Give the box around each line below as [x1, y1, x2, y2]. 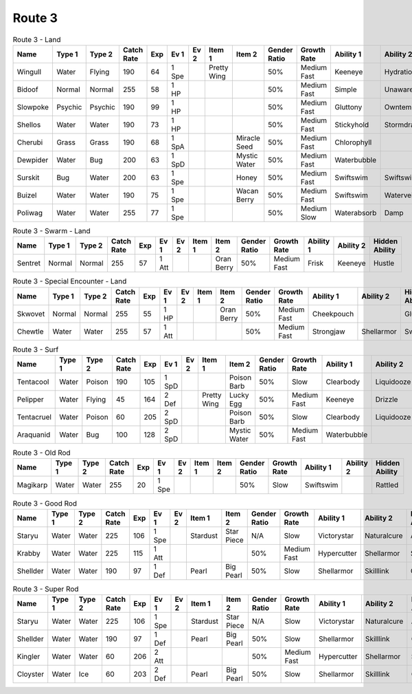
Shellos [16, 120, 41, 129]
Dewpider [16, 155, 49, 164]
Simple [334, 85, 357, 94]
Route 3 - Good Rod [12, 499, 78, 508]
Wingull [16, 67, 41, 76]
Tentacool [16, 377, 49, 387]
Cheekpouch [312, 309, 354, 318]
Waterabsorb [334, 208, 377, 217]
